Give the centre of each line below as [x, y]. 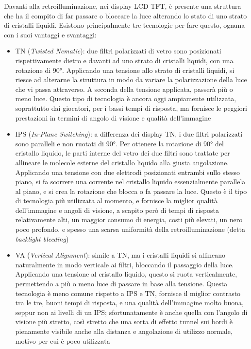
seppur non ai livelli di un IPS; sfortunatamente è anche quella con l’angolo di [131, 312]
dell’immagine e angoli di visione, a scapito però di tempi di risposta [117, 210]
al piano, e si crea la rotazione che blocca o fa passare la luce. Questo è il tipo [131, 191]
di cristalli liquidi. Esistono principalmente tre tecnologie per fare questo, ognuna [125, 25]
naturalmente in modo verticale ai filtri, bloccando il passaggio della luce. [125, 264]
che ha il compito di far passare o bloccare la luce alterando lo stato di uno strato [125, 15]
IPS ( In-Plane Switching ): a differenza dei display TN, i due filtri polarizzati [129, 134]
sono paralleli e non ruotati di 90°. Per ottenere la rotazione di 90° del [119, 143]
